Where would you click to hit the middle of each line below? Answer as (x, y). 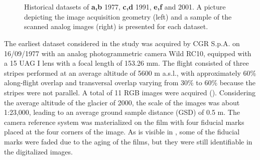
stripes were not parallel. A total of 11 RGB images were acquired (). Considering (130, 92)
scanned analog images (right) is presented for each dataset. (116, 26)
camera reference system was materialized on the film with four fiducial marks (124, 122)
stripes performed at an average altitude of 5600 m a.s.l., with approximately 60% (130, 72)
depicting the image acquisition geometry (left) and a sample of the (128, 16)
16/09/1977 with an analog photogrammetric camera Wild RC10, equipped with (128, 53)
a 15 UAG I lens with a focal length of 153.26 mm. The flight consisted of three (126, 63)
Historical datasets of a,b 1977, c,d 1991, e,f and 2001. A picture (125, 7)
